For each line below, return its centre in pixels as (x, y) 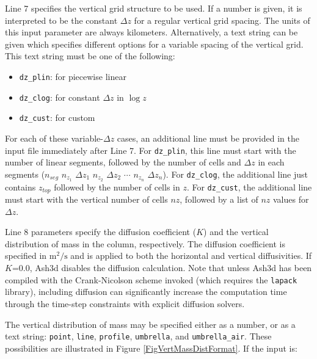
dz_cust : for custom (57, 118)
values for (291, 199)
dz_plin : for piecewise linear (73, 76)
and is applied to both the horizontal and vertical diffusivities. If (191, 256)
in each (271, 162)
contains (20, 187)
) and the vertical (236, 232)
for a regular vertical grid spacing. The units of (222, 20)
